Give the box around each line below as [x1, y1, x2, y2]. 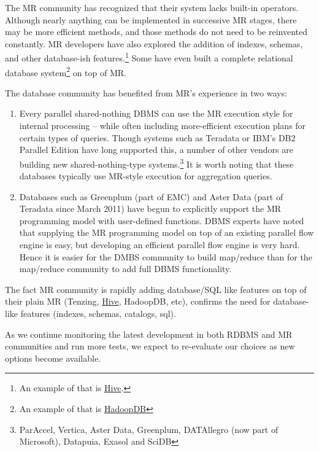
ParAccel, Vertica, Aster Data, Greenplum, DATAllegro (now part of [19, 423, 279, 435]
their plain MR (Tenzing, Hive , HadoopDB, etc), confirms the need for [5, 295, 271, 308]
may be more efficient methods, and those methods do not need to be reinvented [5, 25, 307, 38]
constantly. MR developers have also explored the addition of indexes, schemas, [5, 37, 303, 50]
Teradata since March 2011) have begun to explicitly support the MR [19, 202, 282, 215]
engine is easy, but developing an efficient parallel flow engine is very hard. [19, 238, 300, 251]
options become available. [5, 351, 101, 364]
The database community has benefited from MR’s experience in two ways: [5, 86, 287, 99]
